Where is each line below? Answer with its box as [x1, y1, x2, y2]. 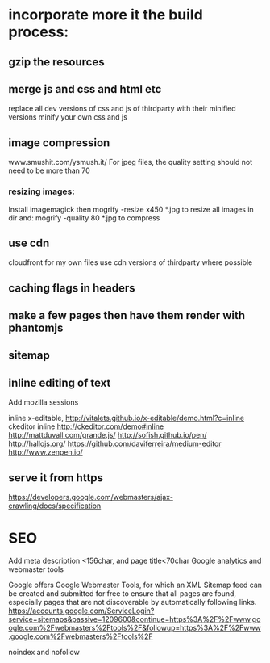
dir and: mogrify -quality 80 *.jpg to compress [8, 212, 160, 223]
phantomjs [8, 321, 64, 335]
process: [8, 23, 69, 41]
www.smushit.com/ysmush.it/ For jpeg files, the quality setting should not [8, 157, 253, 167]
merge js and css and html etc [8, 82, 162, 96]
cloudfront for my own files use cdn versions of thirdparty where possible [8, 258, 253, 267]
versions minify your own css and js [8, 112, 127, 122]
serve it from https [8, 471, 103, 485]
